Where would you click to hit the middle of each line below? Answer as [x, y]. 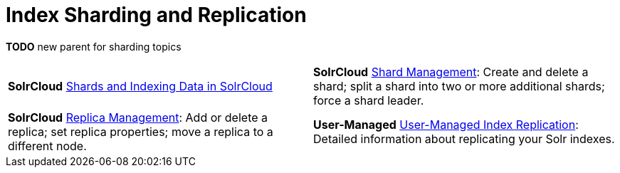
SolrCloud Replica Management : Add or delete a [138, 117]
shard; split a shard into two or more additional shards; [459, 86]
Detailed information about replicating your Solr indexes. [464, 138]
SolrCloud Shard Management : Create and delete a [451, 72]
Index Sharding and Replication [156, 15]
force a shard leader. [369, 100]
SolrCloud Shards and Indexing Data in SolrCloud [140, 86]
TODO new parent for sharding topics [94, 46]
